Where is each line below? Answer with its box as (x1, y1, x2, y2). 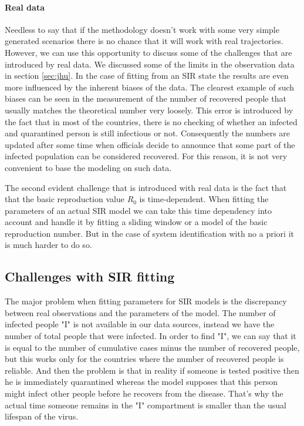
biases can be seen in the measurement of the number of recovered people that (5, 92, 286, 105)
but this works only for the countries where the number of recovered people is (5, 353, 284, 365)
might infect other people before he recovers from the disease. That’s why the (5, 387, 283, 400)
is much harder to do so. (5, 239, 92, 251)
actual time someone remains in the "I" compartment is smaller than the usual (5, 398, 286, 411)
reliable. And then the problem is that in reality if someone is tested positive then (5, 364, 299, 376)
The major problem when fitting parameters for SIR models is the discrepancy (5, 295, 287, 307)
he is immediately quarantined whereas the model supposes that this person (5, 375, 278, 388)
